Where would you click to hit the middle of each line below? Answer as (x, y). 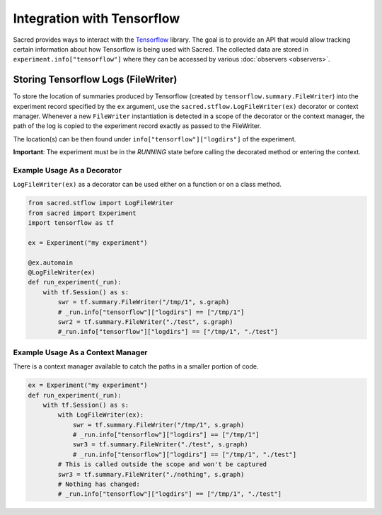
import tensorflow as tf (71, 223)
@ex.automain (51, 262)
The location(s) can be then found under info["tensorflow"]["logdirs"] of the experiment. (155, 139)
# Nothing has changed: (99, 484)
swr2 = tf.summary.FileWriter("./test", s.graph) (145, 322)
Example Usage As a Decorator (67, 170)
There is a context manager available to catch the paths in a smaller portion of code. (136, 366)
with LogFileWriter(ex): (101, 415)
